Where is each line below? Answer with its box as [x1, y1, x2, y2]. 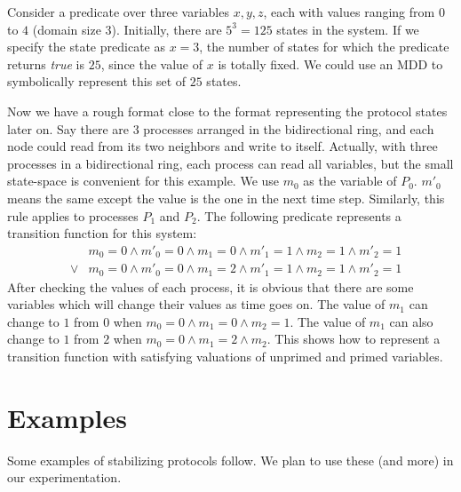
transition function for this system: [7, 224, 197, 242]
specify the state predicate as [7, 37, 165, 56]
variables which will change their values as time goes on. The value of [7, 295, 385, 313]
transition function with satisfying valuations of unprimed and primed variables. [7, 347, 443, 366]
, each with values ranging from [263, 3, 435, 20]
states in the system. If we [276, 20, 419, 38]
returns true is [7, 54, 84, 73]
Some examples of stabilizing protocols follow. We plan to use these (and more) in [7, 450, 454, 469]
